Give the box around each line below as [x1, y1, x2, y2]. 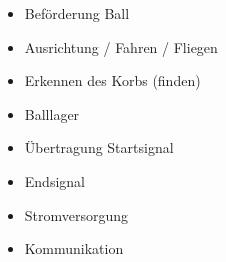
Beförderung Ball [24, 3, 130, 23]
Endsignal [24, 170, 85, 191]
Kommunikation [24, 238, 124, 259]
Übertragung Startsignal [24, 137, 174, 158]
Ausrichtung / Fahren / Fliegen [24, 36, 218, 57]
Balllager [24, 103, 80, 124]
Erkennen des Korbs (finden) [24, 70, 201, 91]
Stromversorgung [24, 204, 129, 225]
